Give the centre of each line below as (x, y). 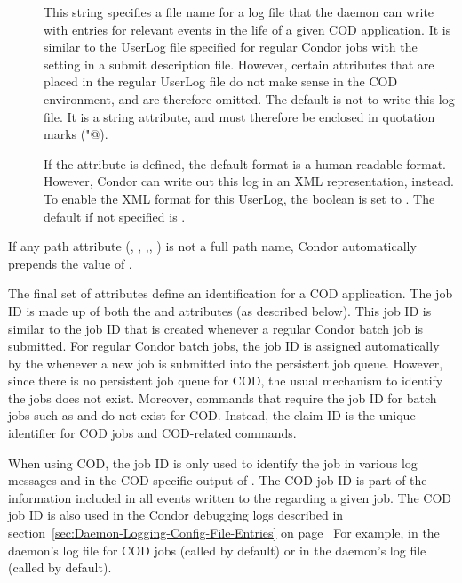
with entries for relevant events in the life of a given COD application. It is (247, 29)
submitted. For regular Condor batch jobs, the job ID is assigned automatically (224, 346)
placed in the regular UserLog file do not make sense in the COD (221, 81)
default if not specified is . (115, 216)
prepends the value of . (70, 263)
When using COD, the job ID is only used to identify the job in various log (213, 462)
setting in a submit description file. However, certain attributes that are (239, 64)
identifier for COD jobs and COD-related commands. (152, 433)
